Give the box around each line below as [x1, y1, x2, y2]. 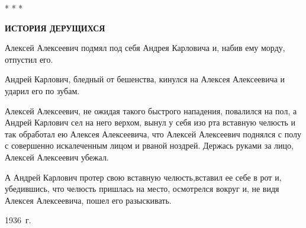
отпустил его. [5, 53, 53, 65]
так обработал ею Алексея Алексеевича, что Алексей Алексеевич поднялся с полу [5, 127, 301, 140]
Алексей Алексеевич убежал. [5, 150, 109, 163]
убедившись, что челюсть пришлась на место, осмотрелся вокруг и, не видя [5, 182, 279, 195]
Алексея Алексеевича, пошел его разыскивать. [5, 194, 172, 206]
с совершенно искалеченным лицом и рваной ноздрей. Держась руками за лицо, [5, 139, 294, 152]
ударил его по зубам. [5, 84, 80, 97]
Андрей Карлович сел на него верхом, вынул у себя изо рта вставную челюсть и [5, 116, 296, 129]
